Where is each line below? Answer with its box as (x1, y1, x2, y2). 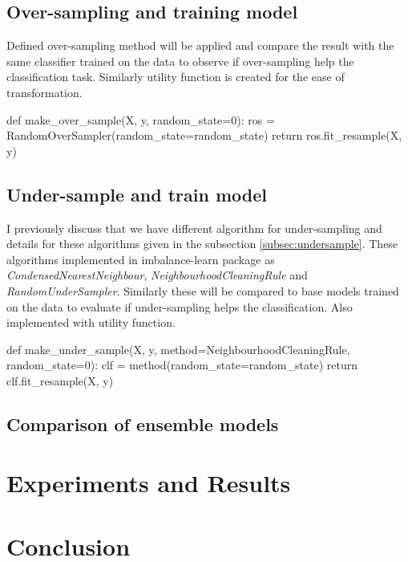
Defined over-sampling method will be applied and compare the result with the (6, 37, 394, 54)
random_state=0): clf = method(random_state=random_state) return (6, 356, 358, 373)
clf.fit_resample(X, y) (6, 372, 114, 389)
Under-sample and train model (6, 181, 268, 206)
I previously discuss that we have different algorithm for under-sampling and (6, 219, 382, 236)
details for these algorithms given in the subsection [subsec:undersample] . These (6, 235, 398, 252)
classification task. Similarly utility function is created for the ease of (6, 68, 345, 85)
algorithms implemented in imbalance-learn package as (6, 250, 275, 267)
